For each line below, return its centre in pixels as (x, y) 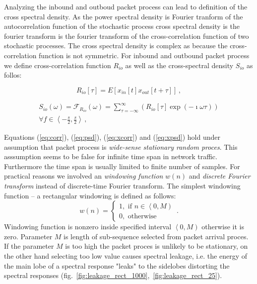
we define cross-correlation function (58, 65)
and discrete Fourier (220, 176)
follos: (13, 75)
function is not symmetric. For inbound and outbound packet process (144, 55)
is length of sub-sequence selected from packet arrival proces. (156, 236)
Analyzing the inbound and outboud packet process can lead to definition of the (126, 6)
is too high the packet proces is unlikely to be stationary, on (157, 246)
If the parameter (29, 246)
